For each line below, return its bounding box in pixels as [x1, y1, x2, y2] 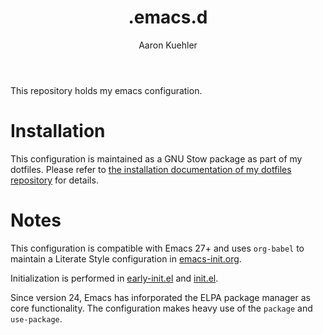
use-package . [10, 312, 63, 325]
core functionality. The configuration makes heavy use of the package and [10, 302, 313, 314]
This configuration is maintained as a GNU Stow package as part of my [10, 152, 303, 165]
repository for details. [10, 174, 99, 186]
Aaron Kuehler [138, 39, 198, 51]
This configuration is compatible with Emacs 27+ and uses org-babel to [10, 242, 305, 254]
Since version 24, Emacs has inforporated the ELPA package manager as [10, 291, 311, 303]
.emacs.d [128, 6, 208, 29]
